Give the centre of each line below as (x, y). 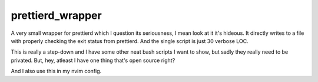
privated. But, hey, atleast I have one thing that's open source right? (93, 60)
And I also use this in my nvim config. (56, 71)
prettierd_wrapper (57, 15)
